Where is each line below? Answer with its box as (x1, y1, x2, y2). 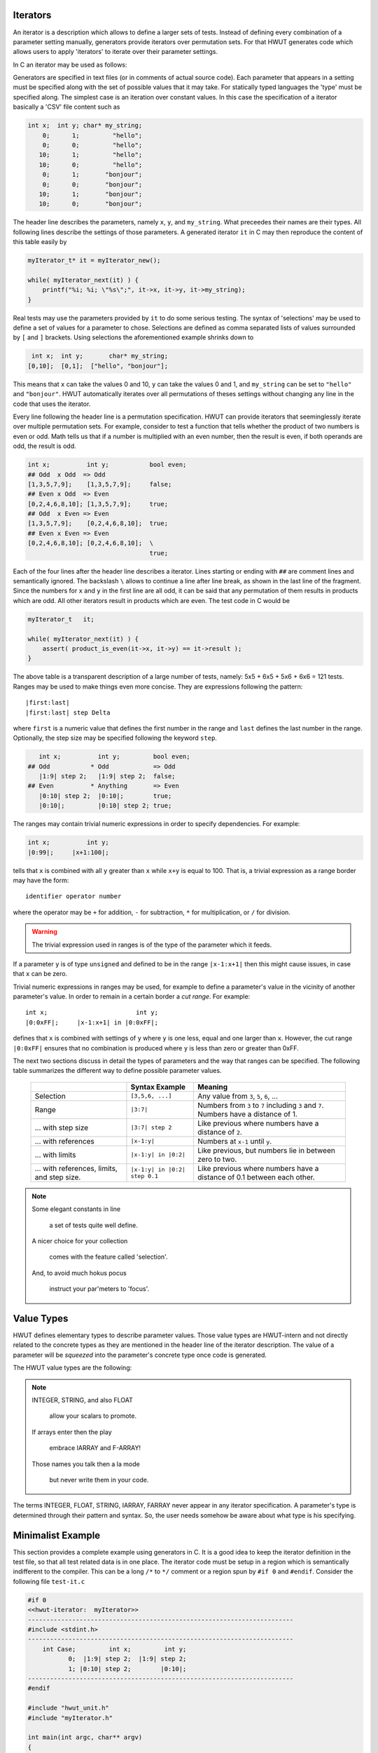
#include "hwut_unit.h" (27, 1704, 110, 1712)
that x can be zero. (13, 970, 68, 978)
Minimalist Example (13, 1529, 101, 1541)
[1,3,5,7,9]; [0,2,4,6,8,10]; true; (27, 520, 168, 527)
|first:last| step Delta (25, 708, 111, 717)
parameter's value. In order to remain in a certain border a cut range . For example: (13, 992, 251, 1001)
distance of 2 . (197, 1127, 243, 1137)
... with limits (34, 1150, 76, 1160)
